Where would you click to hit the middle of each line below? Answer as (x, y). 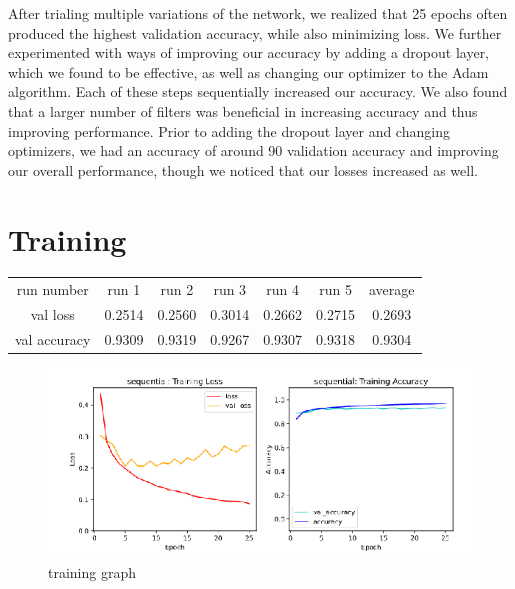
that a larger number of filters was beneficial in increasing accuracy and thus (243, 110)
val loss (52, 314)
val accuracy (53, 338)
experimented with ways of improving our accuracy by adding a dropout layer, (249, 52)
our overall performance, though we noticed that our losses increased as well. (243, 169)
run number (52, 289)
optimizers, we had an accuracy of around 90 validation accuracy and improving (253, 150)
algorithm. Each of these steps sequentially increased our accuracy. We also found (258, 91)
